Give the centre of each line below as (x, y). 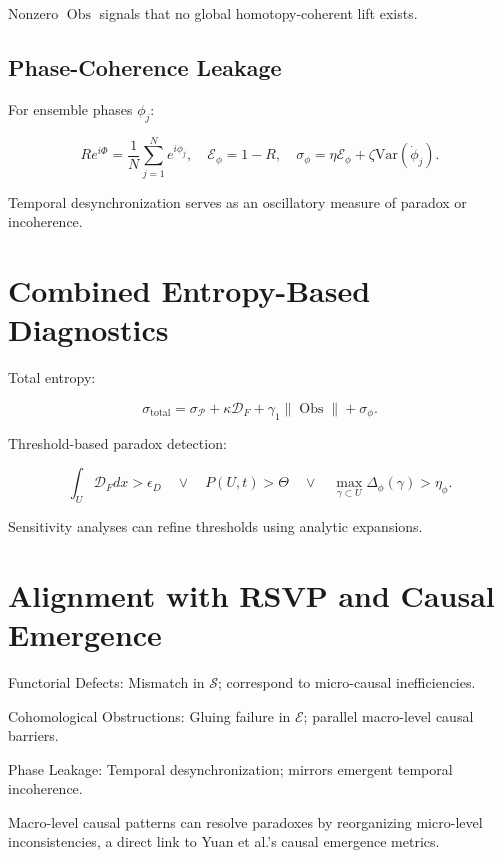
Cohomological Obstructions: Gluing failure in (149, 715)
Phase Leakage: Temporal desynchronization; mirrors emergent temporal (230, 768)
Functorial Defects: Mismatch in (106, 681)
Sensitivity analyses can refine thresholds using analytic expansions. (215, 526)
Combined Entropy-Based (189, 290)
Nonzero (33, 13)
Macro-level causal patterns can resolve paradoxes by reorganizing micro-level (245, 821)
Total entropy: (52, 377)
